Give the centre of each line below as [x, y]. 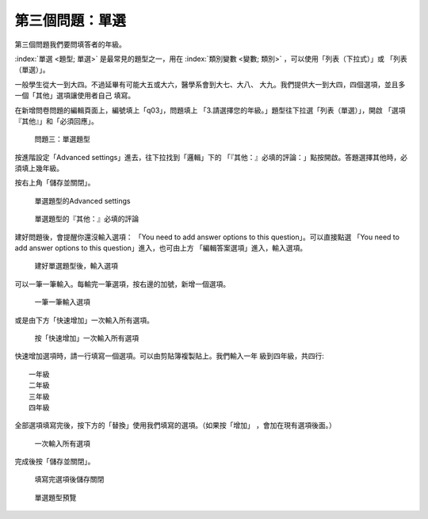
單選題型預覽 [55, 497]
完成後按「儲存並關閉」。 [55, 462]
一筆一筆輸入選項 [62, 302]
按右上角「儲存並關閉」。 [55, 183]
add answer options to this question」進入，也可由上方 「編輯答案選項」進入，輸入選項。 [161, 248]
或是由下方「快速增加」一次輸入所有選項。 [84, 320]
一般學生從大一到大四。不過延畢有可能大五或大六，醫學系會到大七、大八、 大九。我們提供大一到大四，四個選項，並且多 [210, 84]
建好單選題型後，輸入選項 [76, 266]
